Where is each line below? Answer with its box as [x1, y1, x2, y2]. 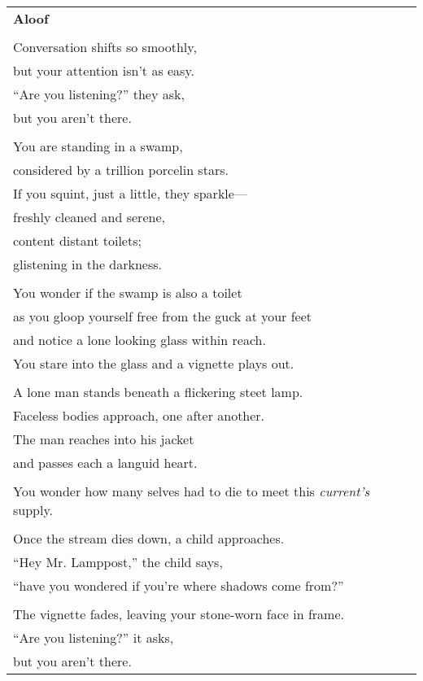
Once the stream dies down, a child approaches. [13, 529, 285, 548]
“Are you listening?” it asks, [13, 628, 174, 647]
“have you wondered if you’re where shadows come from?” [13, 576, 344, 595]
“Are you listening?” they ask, [13, 85, 185, 103]
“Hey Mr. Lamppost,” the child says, [13, 552, 223, 571]
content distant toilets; [13, 231, 142, 250]
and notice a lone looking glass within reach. [13, 330, 266, 349]
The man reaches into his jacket [13, 430, 194, 448]
